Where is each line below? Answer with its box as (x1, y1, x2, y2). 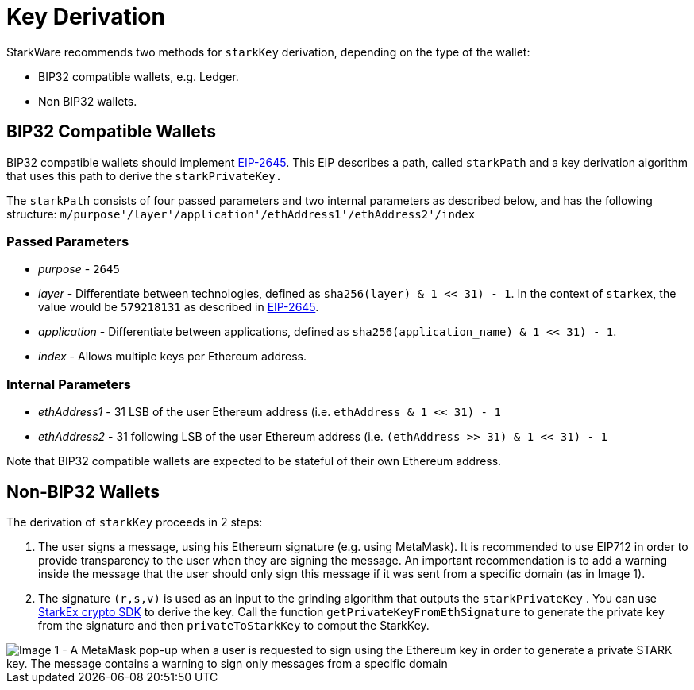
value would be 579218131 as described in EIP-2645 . (38, 300, 319, 314)
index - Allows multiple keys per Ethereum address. (38, 349, 307, 364)
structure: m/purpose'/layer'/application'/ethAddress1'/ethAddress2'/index (6, 206, 476, 221)
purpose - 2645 (38, 262, 120, 276)
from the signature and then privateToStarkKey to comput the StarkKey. (38, 618, 430, 632)
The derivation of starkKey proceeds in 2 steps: (6, 515, 263, 529)
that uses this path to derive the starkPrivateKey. (6, 168, 283, 183)
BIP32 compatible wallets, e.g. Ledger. (38, 69, 239, 83)
